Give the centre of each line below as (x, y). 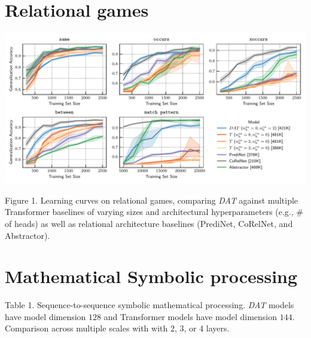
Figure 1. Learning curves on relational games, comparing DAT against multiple (152, 200)
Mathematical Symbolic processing (151, 276)
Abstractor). (28, 235)
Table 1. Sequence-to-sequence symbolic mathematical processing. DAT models (150, 305)
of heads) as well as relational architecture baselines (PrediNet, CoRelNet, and (149, 223)
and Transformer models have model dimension (190, 316)
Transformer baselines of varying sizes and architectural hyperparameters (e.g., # (154, 212)
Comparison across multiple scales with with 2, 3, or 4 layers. (117, 328)
